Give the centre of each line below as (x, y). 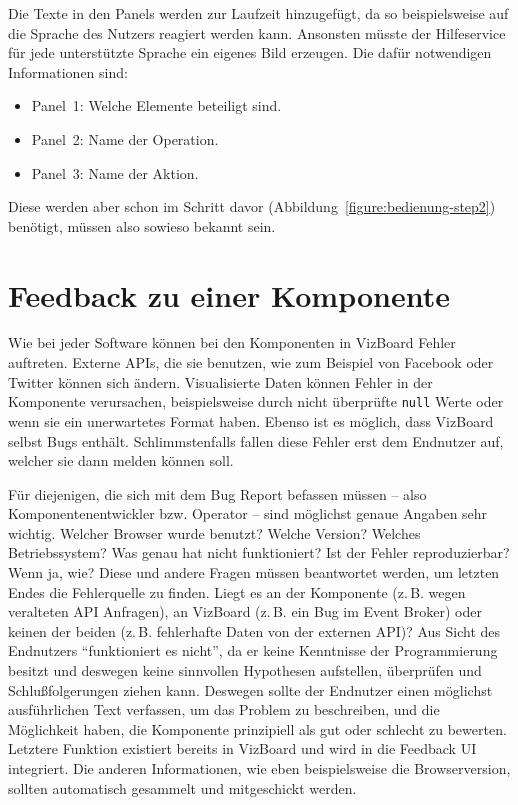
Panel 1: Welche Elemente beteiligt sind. (156, 105)
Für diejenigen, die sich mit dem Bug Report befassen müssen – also (217, 493)
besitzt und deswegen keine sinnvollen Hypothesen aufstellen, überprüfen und (245, 670)
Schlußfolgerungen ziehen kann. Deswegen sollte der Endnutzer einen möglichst (250, 689)
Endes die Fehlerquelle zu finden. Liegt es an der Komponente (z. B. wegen (237, 591)
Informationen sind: (68, 71)
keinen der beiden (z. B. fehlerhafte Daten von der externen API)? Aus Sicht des (254, 630)
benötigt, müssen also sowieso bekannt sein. (142, 225)
